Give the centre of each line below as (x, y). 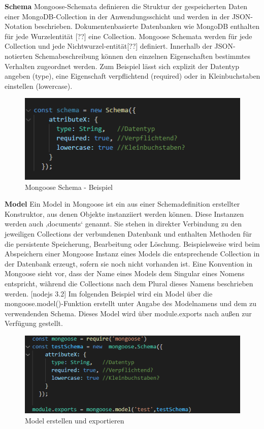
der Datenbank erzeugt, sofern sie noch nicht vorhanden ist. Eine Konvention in (129, 263)
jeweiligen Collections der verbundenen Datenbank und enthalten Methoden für (128, 234)
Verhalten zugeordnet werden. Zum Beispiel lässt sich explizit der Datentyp (122, 66)
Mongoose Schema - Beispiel (69, 187)
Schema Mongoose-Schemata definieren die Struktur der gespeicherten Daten (126, 6)
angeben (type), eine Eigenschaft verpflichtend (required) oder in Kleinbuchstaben (133, 76)
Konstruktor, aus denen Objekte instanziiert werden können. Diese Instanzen (124, 213)
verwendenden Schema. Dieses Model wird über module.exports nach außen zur (128, 313)
